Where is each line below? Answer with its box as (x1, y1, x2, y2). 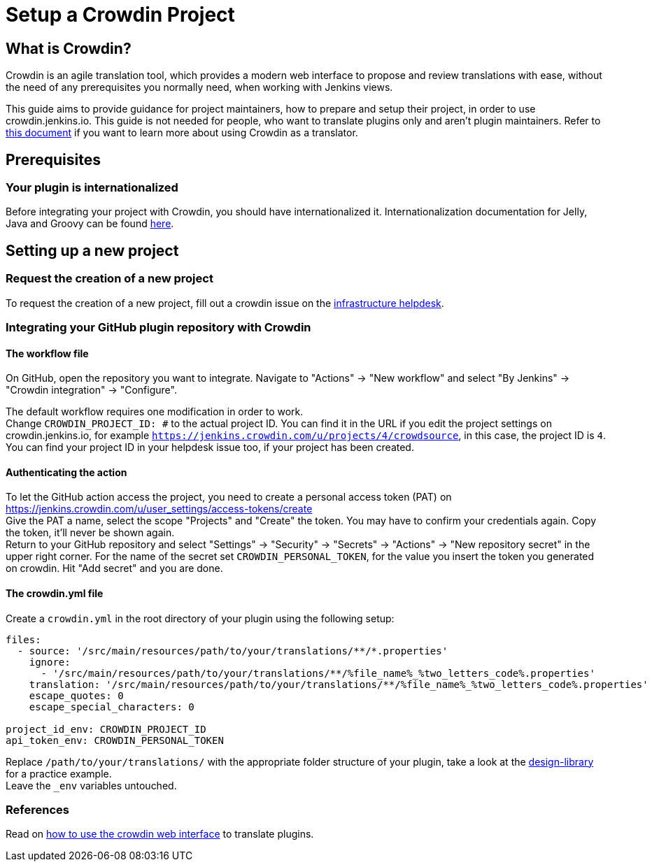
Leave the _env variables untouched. (6, 779, 177, 791)
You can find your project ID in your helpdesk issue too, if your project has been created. (6, 441, 414, 454)
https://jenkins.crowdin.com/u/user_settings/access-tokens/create (6, 503, 313, 515)
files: (6, 633, 41, 645)
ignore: (29, 656, 71, 668)
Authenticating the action (6, 466, 127, 478)
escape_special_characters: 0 (29, 701, 194, 712)
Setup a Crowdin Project (6, 3, 235, 27)
